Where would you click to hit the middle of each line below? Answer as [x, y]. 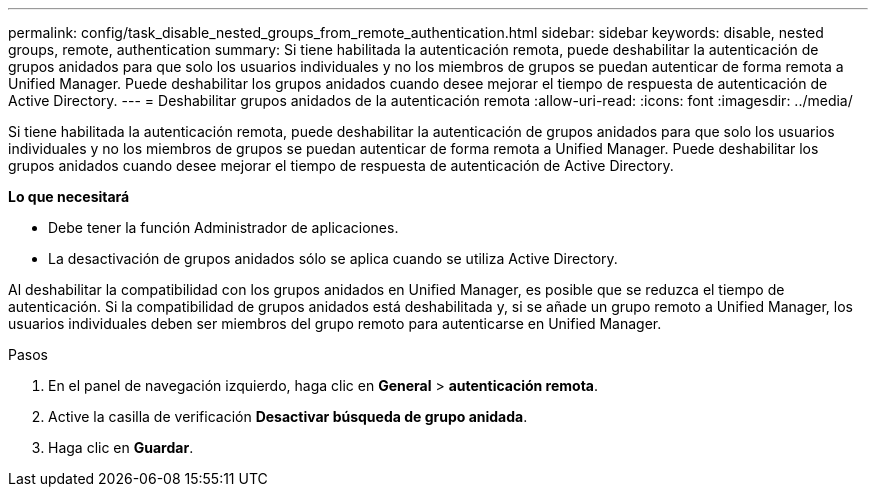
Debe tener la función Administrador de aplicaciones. [223, 227]
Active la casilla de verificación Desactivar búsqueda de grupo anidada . [288, 416]
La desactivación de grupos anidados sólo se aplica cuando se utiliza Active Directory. [333, 258]
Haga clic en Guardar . [121, 447]
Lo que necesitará [69, 196]
